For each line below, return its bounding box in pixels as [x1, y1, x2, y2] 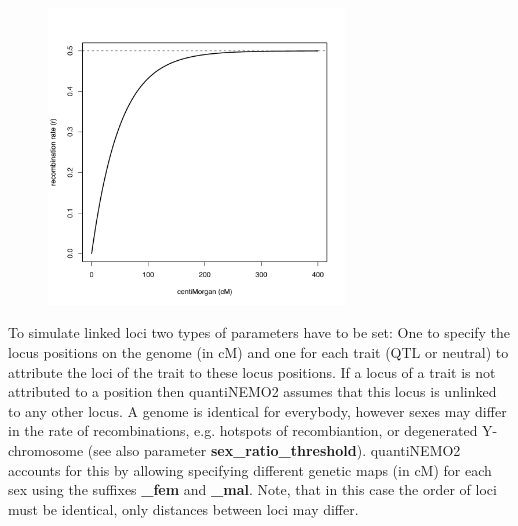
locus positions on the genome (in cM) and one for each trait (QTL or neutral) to [8, 341, 509, 362]
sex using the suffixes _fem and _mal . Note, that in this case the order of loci [8, 479, 497, 500]
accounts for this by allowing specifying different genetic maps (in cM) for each [8, 459, 492, 480]
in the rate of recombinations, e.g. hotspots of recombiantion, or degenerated [8, 420, 478, 441]
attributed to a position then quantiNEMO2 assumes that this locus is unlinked [8, 381, 497, 402]
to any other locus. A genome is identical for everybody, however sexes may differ [8, 400, 507, 421]
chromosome [8, 439, 84, 460]
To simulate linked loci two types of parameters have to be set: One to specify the [8, 322, 511, 343]
